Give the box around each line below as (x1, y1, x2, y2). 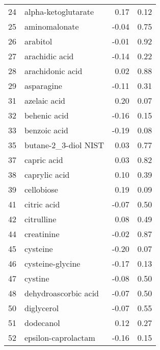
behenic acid (24, 109, 69, 121)
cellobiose (24, 183, 58, 195)
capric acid (24, 154, 63, 166)
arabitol (24, 35, 52, 47)
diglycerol (24, 302, 59, 314)
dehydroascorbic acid (24, 287, 99, 299)
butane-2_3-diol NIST (24, 139, 104, 151)
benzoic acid (24, 124, 68, 136)
